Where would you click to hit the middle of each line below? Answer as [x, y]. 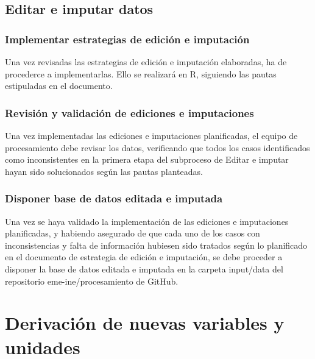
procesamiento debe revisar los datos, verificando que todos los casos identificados [157, 147]
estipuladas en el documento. [59, 86]
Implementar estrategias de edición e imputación [127, 39]
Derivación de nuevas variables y [145, 323]
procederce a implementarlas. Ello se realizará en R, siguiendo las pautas [141, 73]
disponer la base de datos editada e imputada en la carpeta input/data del [144, 268]
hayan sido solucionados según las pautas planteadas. [104, 171]
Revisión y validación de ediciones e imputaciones [129, 112]
